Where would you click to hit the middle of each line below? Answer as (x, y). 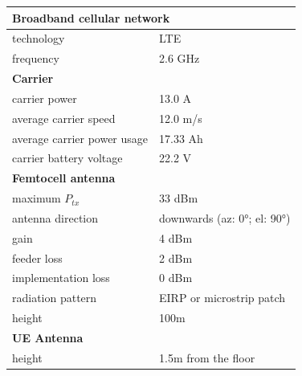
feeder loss (37, 257)
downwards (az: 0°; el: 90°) (225, 217)
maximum (37, 198)
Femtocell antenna (64, 178)
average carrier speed (64, 118)
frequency (36, 58)
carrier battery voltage (67, 158)
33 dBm (179, 198)
